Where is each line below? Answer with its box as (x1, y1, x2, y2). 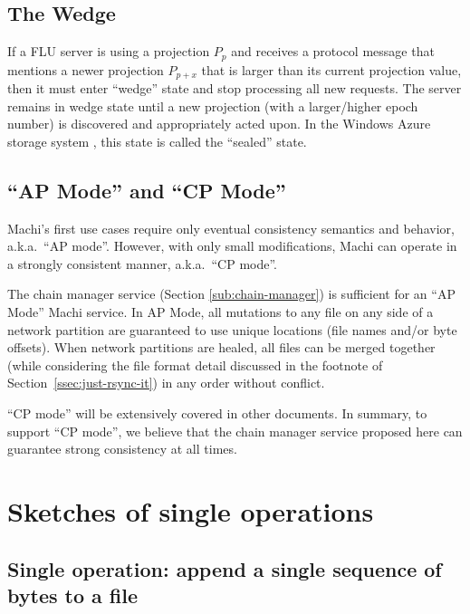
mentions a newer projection (7, 60, 164, 79)
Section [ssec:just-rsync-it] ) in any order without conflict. (7, 373, 325, 392)
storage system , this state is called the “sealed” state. (7, 131, 307, 150)
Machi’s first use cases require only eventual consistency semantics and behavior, (7, 218, 455, 237)
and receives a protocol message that (231, 42, 435, 61)
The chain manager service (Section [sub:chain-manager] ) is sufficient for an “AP (7, 284, 456, 303)
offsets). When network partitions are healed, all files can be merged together (7, 338, 436, 357)
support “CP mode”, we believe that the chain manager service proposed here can (7, 421, 463, 440)
